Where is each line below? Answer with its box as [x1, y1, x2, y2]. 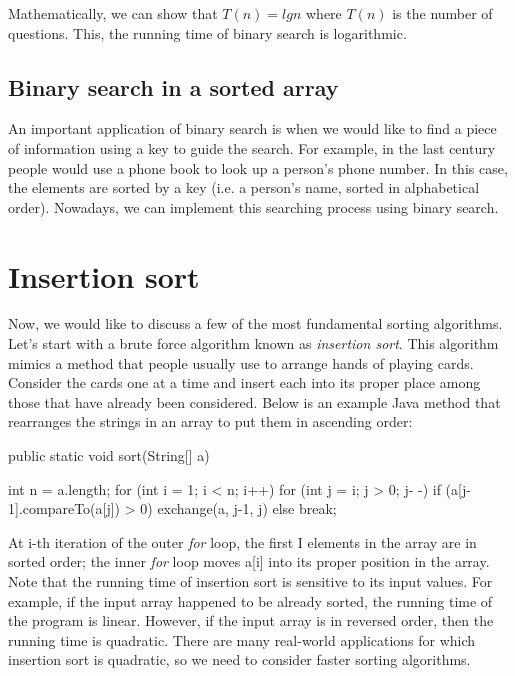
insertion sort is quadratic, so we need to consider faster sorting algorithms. [8, 649, 471, 670]
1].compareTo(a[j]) [8, 498, 121, 519]
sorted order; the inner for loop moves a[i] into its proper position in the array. [8, 551, 490, 572]
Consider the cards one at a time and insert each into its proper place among [8, 372, 481, 393]
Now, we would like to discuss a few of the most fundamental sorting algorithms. [8, 313, 503, 334]
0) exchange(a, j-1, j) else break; [140, 498, 337, 519]
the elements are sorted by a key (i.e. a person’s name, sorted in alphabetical [8, 177, 480, 198]
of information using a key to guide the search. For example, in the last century [8, 137, 496, 158]
